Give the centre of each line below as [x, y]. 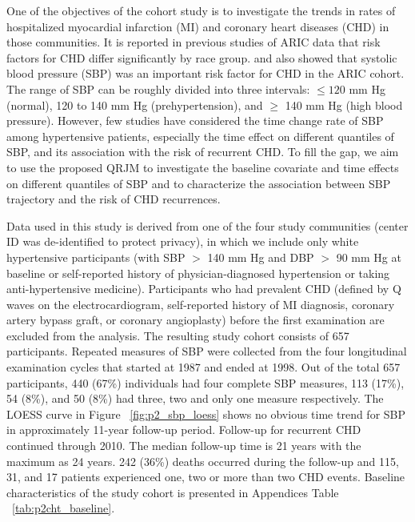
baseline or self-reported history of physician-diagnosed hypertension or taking [198, 273]
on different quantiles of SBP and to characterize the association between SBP [199, 183]
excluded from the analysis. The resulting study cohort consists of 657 [178, 335]
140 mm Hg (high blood [344, 104]
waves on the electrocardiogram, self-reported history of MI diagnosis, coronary [201, 304]
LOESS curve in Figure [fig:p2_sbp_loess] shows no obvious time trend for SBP [206, 414]
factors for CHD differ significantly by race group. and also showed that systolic [202, 57]
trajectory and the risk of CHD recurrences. [114, 199]
